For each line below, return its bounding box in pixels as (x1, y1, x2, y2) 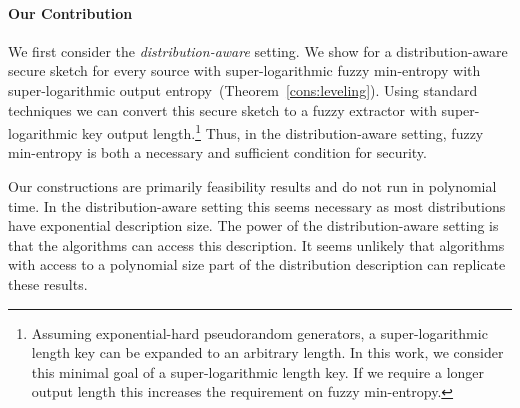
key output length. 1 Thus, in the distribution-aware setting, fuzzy (81, 120, 484, 143)
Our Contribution (8, 2, 133, 23)
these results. (8, 273, 88, 294)
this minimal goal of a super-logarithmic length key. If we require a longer (31, 361, 485, 382)
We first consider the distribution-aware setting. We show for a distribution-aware (8, 40, 508, 61)
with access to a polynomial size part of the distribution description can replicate (8, 254, 506, 275)
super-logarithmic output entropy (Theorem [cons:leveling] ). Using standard (8, 79, 478, 100)
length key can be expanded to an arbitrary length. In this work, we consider (31, 342, 504, 363)
